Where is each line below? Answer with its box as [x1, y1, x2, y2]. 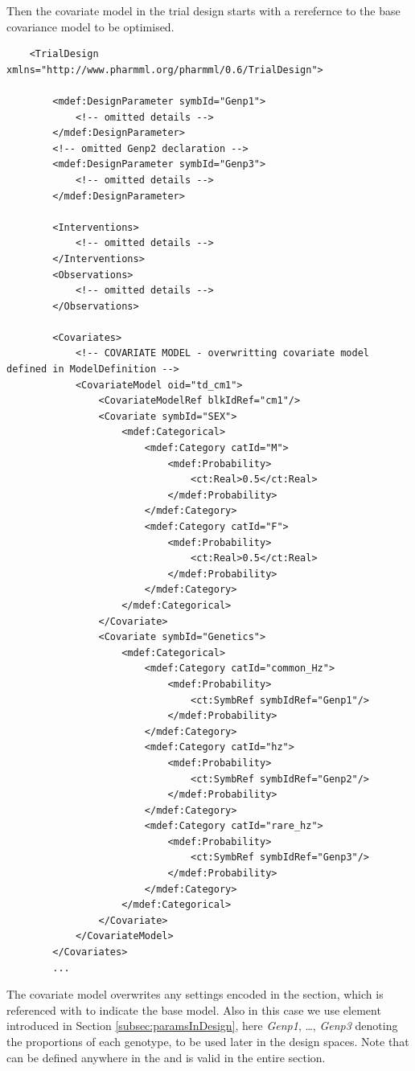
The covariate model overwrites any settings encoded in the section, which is [6, 986, 384, 1003]
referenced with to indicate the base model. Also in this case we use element [6, 1001, 381, 1018]
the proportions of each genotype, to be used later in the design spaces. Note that [6, 1033, 409, 1049]
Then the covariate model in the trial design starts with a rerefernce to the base [6, 2, 401, 18]
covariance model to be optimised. [6, 18, 175, 35]
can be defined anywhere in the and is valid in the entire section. [6, 1048, 326, 1065]
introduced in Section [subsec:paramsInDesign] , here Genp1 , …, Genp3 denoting [6, 1017, 398, 1034]
